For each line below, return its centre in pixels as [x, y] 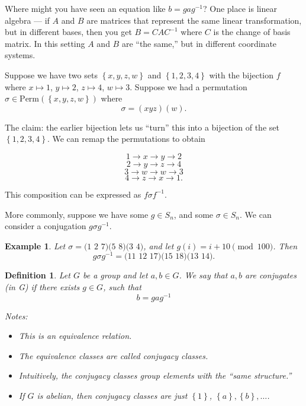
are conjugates [271, 275]
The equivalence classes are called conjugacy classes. [113, 355]
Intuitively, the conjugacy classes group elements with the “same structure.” [155, 375]
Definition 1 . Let [38, 275]
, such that [122, 286]
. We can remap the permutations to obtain [126, 139]
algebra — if [27, 20]
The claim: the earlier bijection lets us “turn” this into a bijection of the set [142, 127]
